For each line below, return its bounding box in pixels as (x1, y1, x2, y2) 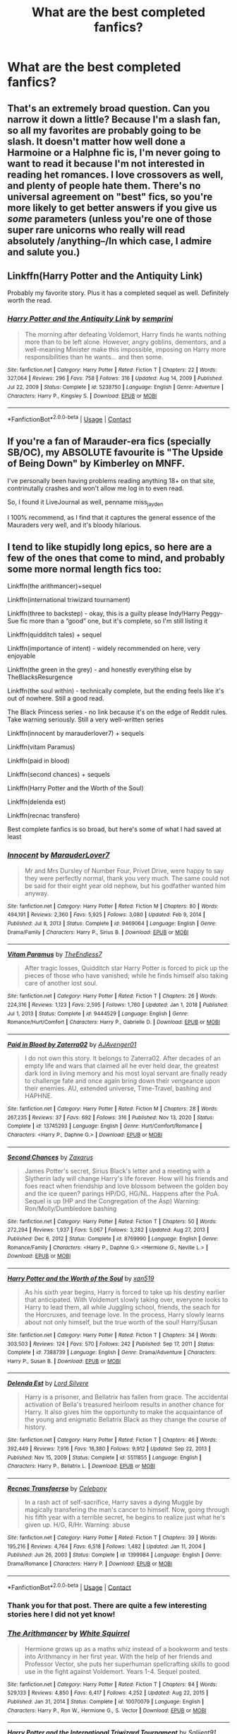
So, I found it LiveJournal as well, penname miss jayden (7, 497, 164, 508)
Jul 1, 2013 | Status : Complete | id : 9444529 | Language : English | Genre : (7, 1010, 189, 1017)
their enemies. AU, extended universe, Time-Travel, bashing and (24, 1084, 212, 1092)
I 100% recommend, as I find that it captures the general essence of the (7, 513, 216, 521)
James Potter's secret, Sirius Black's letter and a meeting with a (24, 1167, 210, 1175)
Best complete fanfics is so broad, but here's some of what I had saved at (7, 825, 221, 833)
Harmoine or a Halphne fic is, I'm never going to (7, 146, 221, 158)
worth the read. (7, 296, 52, 305)
